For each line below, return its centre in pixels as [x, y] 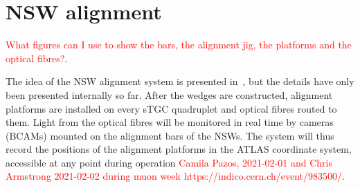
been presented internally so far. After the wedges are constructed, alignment [169, 94]
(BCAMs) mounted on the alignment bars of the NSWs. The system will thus [170, 135]
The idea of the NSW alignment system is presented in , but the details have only [180, 81]
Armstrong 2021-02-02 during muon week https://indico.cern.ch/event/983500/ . [175, 176]
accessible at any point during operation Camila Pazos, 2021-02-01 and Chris [169, 162]
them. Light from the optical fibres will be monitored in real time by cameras [170, 122]
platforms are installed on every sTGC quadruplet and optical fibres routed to [171, 108]
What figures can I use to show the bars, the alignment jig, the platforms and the [179, 45]
